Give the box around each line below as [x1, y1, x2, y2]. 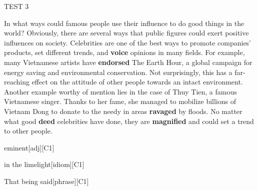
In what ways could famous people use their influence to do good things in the [4, 17, 244, 28]
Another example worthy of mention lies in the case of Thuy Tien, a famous [4, 86, 237, 96]
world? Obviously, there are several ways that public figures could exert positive [4, 27, 249, 38]
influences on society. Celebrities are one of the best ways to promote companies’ [4, 37, 251, 47]
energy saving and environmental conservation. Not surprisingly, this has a [4, 66, 232, 77]
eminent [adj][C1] [4, 142, 54, 152]
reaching [4, 76, 29, 87]
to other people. [4, 125, 52, 136]
